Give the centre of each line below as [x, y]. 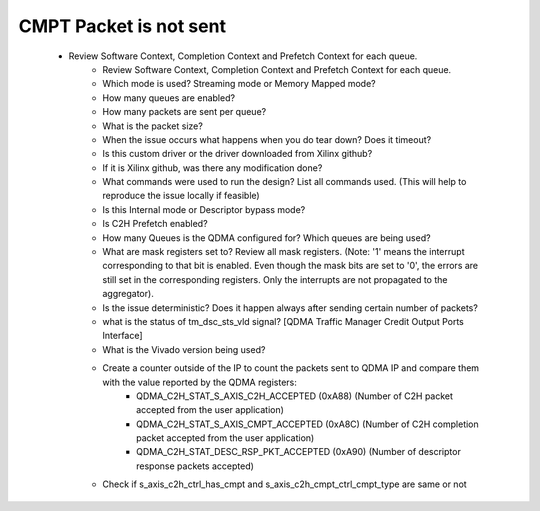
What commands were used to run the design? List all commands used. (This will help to [284, 182]
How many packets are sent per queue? [184, 112]
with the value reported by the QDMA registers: [199, 382]
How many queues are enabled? [168, 97]
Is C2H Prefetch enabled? [155, 224]
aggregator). [128, 294]
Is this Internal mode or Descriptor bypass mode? [204, 209]
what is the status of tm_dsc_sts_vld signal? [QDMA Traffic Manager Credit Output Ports [283, 321]
